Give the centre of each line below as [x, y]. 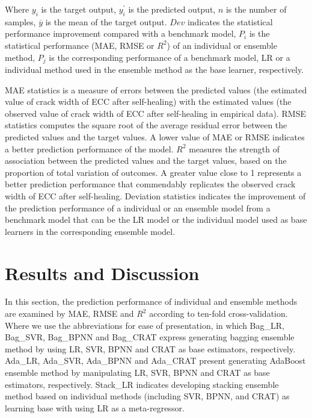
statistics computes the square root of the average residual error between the [146, 125]
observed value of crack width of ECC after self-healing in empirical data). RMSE [156, 113]
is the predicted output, [172, 9]
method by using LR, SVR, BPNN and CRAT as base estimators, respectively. [150, 348]
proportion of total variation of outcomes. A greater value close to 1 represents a [153, 172]
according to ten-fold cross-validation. [219, 313]
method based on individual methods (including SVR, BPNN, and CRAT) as [147, 396]
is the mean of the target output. [106, 21]
